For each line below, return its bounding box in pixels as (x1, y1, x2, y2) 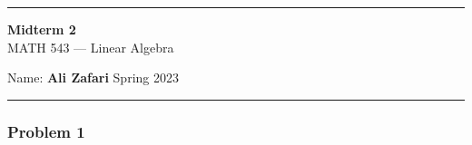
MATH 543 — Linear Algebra (7, 37, 174, 56)
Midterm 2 (7, 20, 76, 38)
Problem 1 (7, 120, 85, 142)
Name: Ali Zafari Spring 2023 (7, 68, 179, 87)
